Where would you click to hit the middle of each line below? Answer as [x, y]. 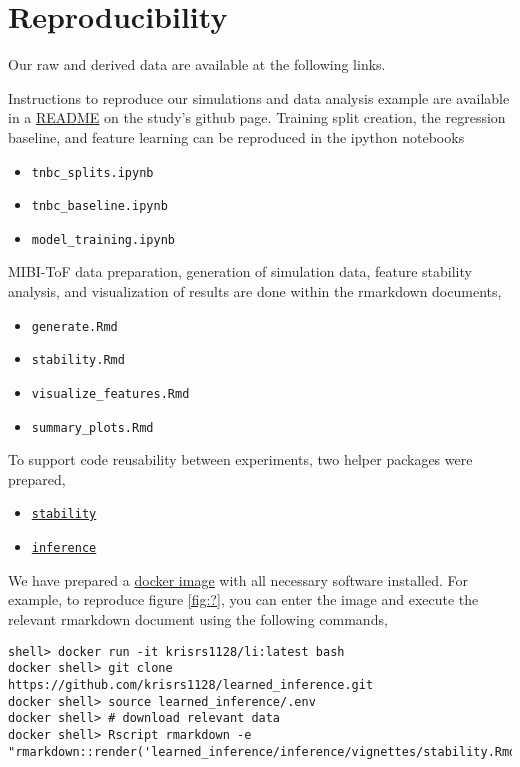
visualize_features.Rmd [110, 393]
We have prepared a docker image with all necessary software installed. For [238, 579]
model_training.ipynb [103, 239]
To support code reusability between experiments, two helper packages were [240, 459]
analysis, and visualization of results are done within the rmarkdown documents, [255, 291]
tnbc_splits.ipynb [92, 172]
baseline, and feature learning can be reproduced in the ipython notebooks [236, 136]
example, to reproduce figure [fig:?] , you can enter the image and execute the [243, 599]
